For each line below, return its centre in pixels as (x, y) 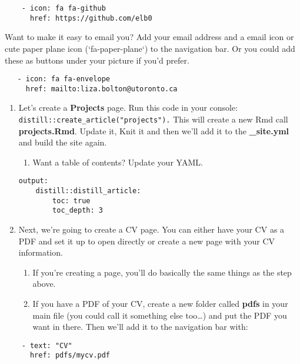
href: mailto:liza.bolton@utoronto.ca (101, 89)
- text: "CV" (47, 345)
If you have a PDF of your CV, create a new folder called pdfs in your (160, 304)
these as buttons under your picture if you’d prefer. (97, 60)
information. (41, 252)
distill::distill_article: (88, 191)
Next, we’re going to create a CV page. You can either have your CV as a (151, 229)
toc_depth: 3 (78, 211)
